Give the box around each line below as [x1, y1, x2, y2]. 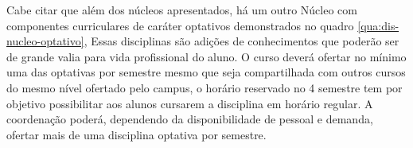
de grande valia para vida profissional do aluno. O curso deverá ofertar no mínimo [6, 48, 407, 64]
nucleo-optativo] [6, 33, 84, 49]
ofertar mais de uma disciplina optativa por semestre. [6, 126, 267, 142]
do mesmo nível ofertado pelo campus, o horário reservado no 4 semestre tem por [6, 79, 403, 95]
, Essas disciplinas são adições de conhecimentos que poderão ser [84, 33, 399, 49]
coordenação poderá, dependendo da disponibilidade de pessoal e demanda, [6, 111, 373, 127]
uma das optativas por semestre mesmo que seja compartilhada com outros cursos [6, 64, 406, 80]
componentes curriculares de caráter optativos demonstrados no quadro [6, 17, 354, 33]
